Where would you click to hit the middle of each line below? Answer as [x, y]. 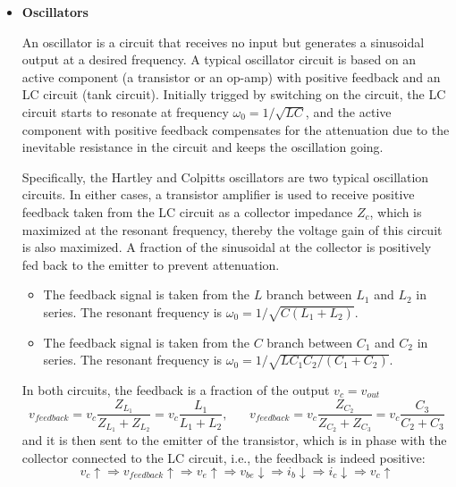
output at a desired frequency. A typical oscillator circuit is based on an [219, 59]
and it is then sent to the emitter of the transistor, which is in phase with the [234, 440]
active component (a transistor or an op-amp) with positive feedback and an [231, 76]
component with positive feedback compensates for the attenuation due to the [236, 129]
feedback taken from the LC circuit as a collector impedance [187, 211]
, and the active [348, 111]
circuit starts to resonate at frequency [125, 111]
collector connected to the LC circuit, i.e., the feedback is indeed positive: [224, 457]
